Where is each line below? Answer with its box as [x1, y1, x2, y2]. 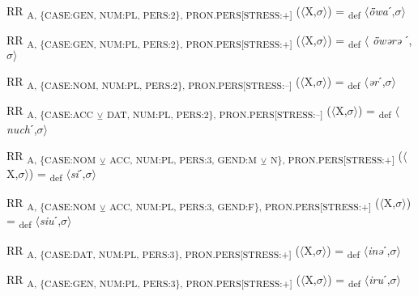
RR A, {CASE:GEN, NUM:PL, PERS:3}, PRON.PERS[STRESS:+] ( [6, 270, 301, 290]
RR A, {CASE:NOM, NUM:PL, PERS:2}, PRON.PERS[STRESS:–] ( [6, 73, 301, 92]
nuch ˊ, [6, 120, 37, 137]
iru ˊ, [369, 270, 390, 287]
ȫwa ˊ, [369, 2, 395, 19]
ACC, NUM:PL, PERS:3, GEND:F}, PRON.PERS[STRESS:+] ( [109, 194, 380, 214]
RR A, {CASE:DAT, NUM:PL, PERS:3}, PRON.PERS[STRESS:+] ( [6, 241, 300, 260]
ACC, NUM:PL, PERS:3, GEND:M [109, 152, 258, 166]
